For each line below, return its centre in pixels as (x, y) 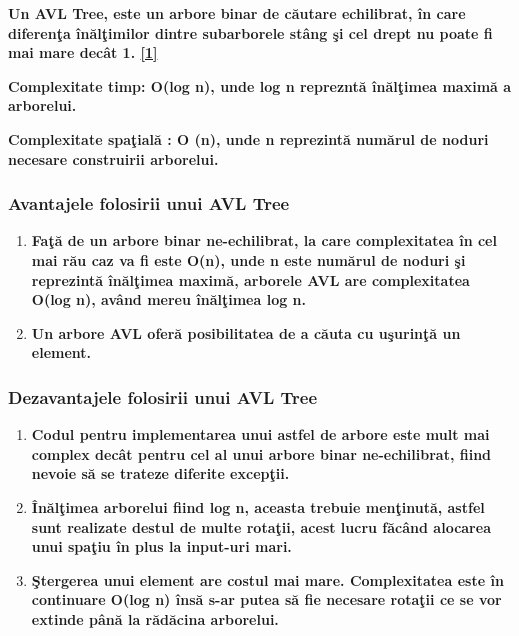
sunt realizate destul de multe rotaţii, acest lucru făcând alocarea (261, 526)
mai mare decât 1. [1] (83, 52)
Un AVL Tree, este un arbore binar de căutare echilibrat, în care (237, 13)
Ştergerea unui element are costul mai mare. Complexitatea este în (267, 579)
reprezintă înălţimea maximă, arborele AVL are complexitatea (250, 279)
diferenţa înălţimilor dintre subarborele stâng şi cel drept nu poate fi (250, 32)
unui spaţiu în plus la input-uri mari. (161, 546)
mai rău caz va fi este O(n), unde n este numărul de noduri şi (248, 259)
